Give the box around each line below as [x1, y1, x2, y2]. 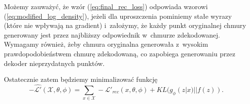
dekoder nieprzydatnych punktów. [4, 58, 105, 68]
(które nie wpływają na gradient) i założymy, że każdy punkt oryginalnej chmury [4, 20, 246, 30]
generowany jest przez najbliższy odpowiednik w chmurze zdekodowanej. [4, 29, 220, 39]
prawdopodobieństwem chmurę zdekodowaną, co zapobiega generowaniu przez [4, 48, 235, 58]
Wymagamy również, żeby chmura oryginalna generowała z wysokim [4, 39, 208, 49]
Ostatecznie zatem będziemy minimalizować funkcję [4, 74, 158, 84]
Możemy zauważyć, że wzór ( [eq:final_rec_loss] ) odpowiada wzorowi [4, 1, 208, 11]
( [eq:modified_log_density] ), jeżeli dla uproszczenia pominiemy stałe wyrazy [4, 11, 232, 21]
